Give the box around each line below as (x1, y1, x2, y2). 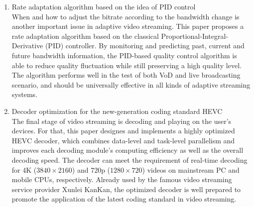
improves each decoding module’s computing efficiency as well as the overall (11, 145, 244, 155)
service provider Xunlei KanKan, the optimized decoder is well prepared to (11, 184, 241, 194)
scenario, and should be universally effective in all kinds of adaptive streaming (11, 79, 251, 90)
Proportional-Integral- (161, 30, 229, 41)
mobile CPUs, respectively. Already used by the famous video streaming (11, 174, 232, 185)
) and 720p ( (72, 164, 111, 175)
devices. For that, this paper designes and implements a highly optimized (11, 125, 235, 136)
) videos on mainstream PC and (142, 164, 240, 175)
